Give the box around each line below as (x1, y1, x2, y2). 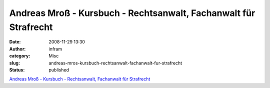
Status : (9, 66, 25, 72)
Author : (9, 45, 26, 52)
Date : (9, 39, 21, 45)
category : (9, 53, 30, 59)
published (48, 66, 69, 72)
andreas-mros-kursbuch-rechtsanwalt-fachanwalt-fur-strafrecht (48, 60, 182, 66)
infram (48, 45, 62, 52)
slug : (9, 60, 20, 66)
